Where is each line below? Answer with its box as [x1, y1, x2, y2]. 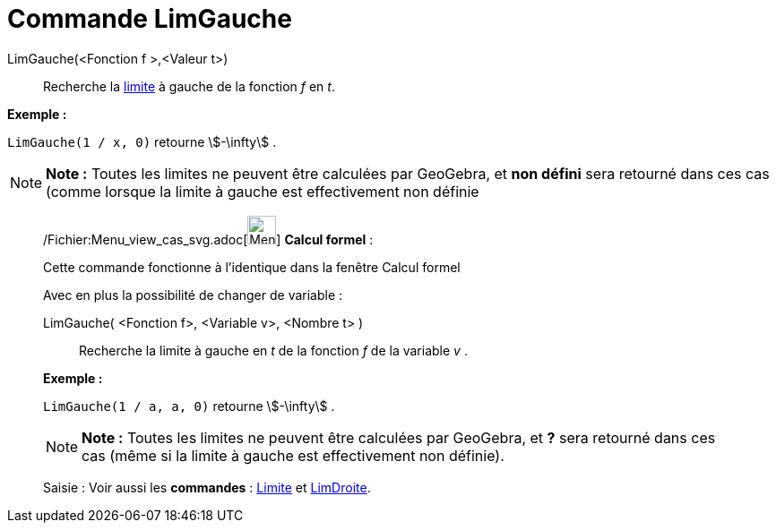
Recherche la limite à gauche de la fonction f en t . [43, 78, 335, 94]
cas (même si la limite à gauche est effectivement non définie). [82, 446, 504, 465]
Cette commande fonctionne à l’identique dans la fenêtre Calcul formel [43, 259, 461, 275]
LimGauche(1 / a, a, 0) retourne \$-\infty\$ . [43, 397, 335, 414]
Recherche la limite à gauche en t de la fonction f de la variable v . [79, 342, 468, 358]
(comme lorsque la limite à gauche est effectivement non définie [46, 182, 479, 201]
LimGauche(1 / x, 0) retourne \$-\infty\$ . [7, 133, 277, 150]
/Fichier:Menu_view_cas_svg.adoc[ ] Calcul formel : [43, 231, 374, 247]
